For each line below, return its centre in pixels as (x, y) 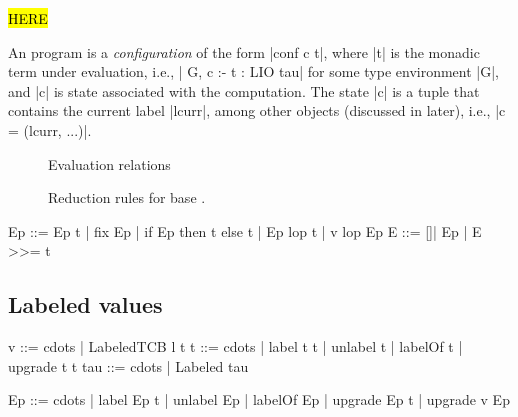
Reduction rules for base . (127, 197)
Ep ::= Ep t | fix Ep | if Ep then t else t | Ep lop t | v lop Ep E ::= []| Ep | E (245, 230)
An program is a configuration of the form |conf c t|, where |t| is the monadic (244, 51)
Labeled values (85, 304)
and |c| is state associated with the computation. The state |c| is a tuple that (244, 90)
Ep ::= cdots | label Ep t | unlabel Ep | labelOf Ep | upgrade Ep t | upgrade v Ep (259, 399)
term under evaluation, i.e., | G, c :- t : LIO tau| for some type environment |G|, (254, 71)
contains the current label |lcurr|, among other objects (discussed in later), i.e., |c (257, 110)
